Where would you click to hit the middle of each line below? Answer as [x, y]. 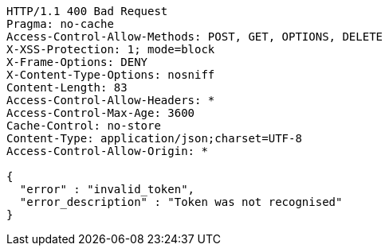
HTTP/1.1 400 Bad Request [87, 11]
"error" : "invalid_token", [107, 189]
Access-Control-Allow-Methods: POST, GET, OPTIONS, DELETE [195, 37]
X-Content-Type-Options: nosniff [111, 75]
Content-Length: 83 [67, 87]
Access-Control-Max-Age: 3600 [101, 113]
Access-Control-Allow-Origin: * [107, 151]
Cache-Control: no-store [84, 126]
